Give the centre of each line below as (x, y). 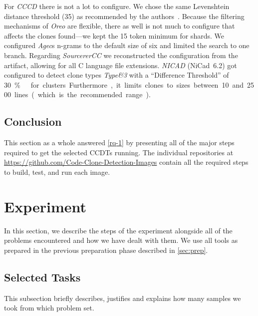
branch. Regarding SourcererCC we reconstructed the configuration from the (121, 55)
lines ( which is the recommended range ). (82, 94)
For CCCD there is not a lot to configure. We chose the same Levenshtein (117, 6)
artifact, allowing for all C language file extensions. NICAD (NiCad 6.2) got (121, 65)
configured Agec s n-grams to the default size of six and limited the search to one (127, 45)
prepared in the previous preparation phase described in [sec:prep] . (106, 250)
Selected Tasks (42, 277)
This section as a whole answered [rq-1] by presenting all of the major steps (119, 142)
